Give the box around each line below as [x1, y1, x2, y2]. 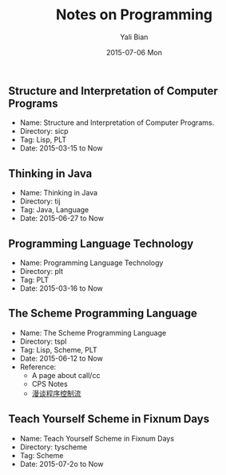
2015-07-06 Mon [106, 47, 162, 57]
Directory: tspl [19, 336, 67, 346]
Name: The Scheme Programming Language [19, 328, 167, 337]
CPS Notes [31, 379, 68, 388]
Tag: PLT [19, 275, 50, 284]
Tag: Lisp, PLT [19, 135, 67, 145]
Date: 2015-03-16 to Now [19, 283, 104, 293]
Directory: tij [19, 196, 61, 206]
